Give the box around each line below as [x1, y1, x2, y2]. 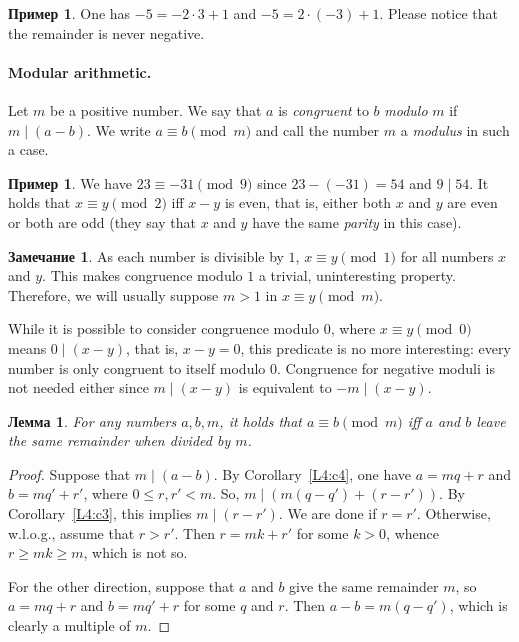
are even [447, 192, 498, 213]
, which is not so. [83, 542, 188, 563]
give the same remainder [289, 575, 439, 596]
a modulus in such [400, 119, 510, 140]
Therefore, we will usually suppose [8, 284, 219, 305]
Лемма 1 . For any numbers [8, 410, 177, 431]
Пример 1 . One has [8, 3, 131, 23]
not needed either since [8, 377, 149, 398]
